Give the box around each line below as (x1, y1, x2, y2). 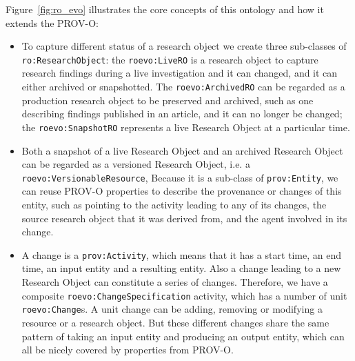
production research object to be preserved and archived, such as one (21, 92, 314, 107)
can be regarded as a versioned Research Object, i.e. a (21, 157, 250, 171)
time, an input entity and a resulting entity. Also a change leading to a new (21, 261, 341, 275)
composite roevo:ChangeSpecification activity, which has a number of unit (21, 288, 347, 302)
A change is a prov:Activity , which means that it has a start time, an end (21, 247, 342, 262)
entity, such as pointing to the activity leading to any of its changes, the (21, 197, 327, 211)
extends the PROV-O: (6, 15, 99, 30)
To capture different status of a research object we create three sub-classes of (21, 39, 347, 53)
